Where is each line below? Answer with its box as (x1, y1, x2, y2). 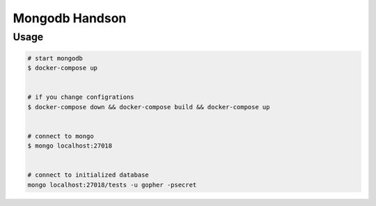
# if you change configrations (27, 93, 135, 101)
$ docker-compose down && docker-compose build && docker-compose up (27, 103, 270, 111)
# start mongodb (27, 54, 84, 62)
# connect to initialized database (27, 171, 149, 179)
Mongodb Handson (13, 10, 127, 26)
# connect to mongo (27, 132, 94, 140)
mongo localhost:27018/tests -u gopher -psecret (27, 181, 197, 189)
